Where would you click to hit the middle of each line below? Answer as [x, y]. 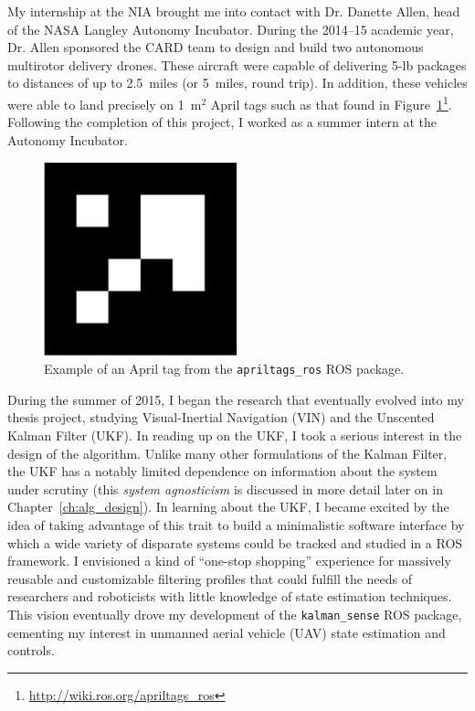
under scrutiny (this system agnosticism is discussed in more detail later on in [225, 488]
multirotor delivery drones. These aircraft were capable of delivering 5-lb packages [237, 64]
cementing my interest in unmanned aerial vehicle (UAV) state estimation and [227, 632]
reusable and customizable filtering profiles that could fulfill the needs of [210, 578]
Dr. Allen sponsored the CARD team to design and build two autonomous [216, 47]
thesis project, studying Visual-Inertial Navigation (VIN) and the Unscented [221, 417]
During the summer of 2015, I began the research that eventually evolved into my [236, 399]
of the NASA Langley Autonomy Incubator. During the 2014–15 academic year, [231, 29]
